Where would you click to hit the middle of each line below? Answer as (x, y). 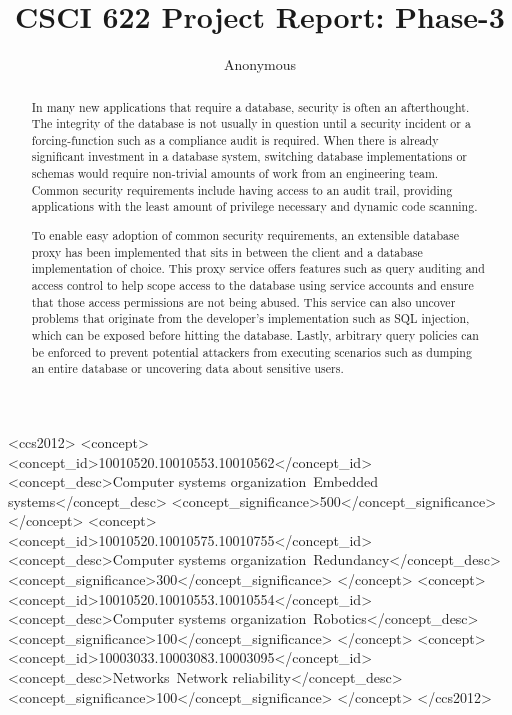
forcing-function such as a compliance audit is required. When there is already (235, 139)
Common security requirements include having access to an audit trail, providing (242, 189)
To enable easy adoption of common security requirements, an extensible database (245, 235)
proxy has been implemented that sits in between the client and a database (227, 251)
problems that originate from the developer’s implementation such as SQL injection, (250, 318)
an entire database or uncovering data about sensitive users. (187, 368)
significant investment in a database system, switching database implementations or (249, 156)
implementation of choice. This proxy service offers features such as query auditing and (258, 268)
